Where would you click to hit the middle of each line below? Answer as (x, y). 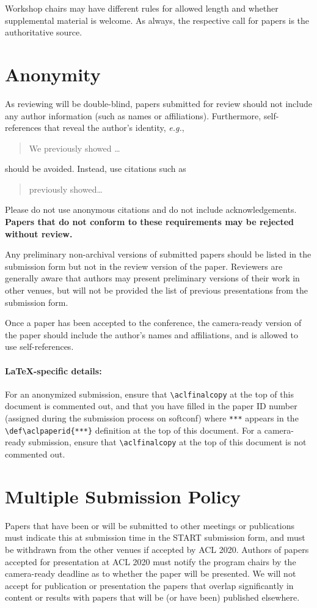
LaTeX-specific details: (53, 370)
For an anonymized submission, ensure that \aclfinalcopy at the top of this (149, 394)
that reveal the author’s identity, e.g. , (114, 128)
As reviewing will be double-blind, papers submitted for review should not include (158, 103)
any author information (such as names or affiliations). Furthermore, (133, 115)
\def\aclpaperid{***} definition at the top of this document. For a (133, 430)
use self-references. (39, 347)
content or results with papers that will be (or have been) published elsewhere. (152, 597)
